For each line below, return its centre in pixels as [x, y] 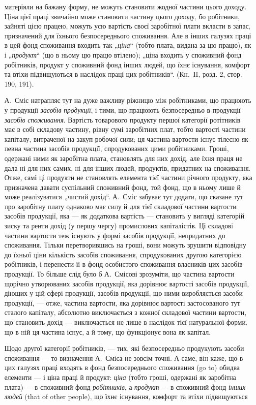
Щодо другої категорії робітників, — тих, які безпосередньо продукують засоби [124, 348]
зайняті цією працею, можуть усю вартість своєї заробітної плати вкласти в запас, [128, 26]
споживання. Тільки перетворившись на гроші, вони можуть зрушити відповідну [126, 245]
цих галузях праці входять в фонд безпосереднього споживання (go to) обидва [122, 367]
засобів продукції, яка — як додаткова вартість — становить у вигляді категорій [125, 216]
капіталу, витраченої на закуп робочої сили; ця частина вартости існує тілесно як [127, 139]
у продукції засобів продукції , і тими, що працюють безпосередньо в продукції [123, 109]
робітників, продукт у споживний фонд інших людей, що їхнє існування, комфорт [127, 64]
